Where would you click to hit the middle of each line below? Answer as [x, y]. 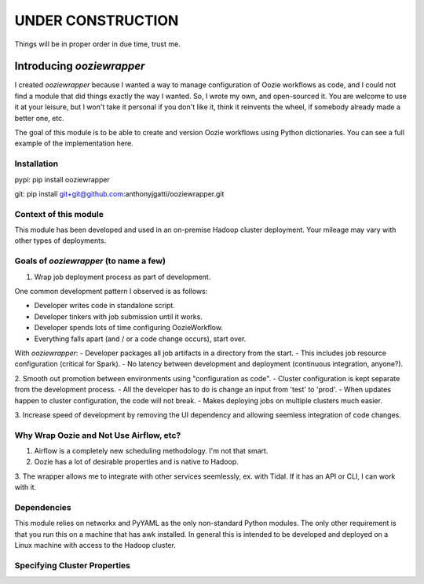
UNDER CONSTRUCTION [97, 20]
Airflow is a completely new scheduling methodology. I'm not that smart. [151, 451]
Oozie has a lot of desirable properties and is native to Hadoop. [136, 462]
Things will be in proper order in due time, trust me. [97, 44]
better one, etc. [39, 118]
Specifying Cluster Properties [73, 565]
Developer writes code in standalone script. [105, 306]
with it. [26, 487]
